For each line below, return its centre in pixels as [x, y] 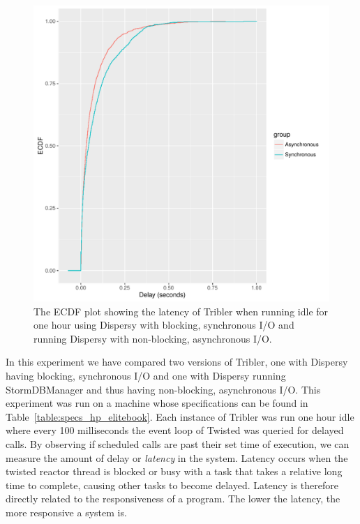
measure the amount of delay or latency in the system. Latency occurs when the [177, 457]
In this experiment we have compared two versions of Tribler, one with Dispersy [177, 362]
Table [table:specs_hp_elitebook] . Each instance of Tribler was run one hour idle [180, 416]
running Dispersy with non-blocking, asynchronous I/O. [153, 338]
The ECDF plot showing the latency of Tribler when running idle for [181, 311]
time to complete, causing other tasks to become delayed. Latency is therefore [172, 485]
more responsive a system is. [66, 512]
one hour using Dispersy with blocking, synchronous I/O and [164, 325]
